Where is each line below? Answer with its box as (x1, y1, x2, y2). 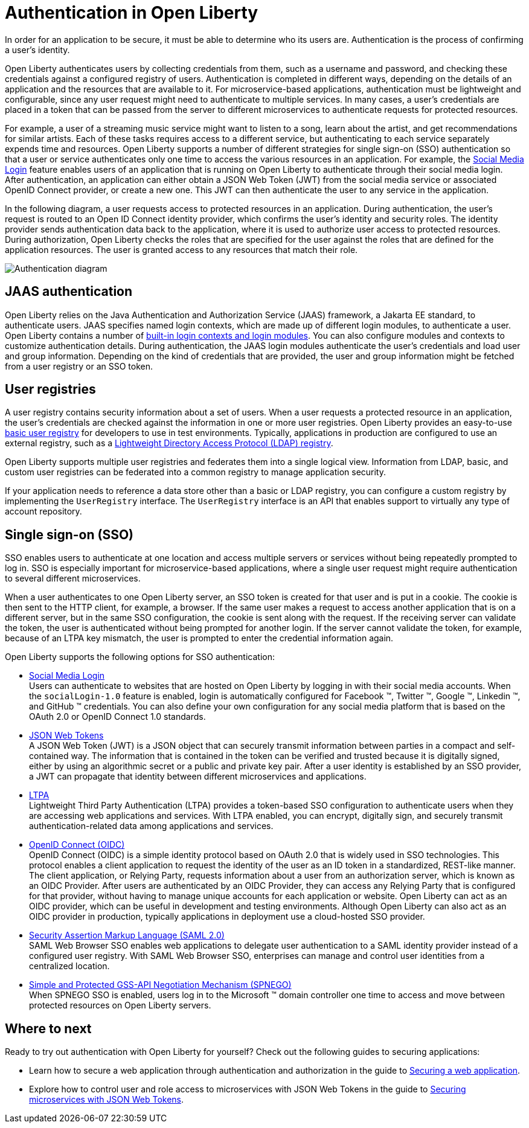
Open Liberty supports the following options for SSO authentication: (5, 652, 275, 662)
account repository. (5, 506, 82, 517)
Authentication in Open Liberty (5, 2, 258, 23)
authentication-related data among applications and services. (29, 821, 274, 832)
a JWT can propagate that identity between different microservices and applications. (29, 771, 367, 782)
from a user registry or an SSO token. (5, 361, 153, 371)
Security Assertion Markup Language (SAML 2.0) (29, 930, 225, 941)
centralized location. (29, 961, 110, 972)
